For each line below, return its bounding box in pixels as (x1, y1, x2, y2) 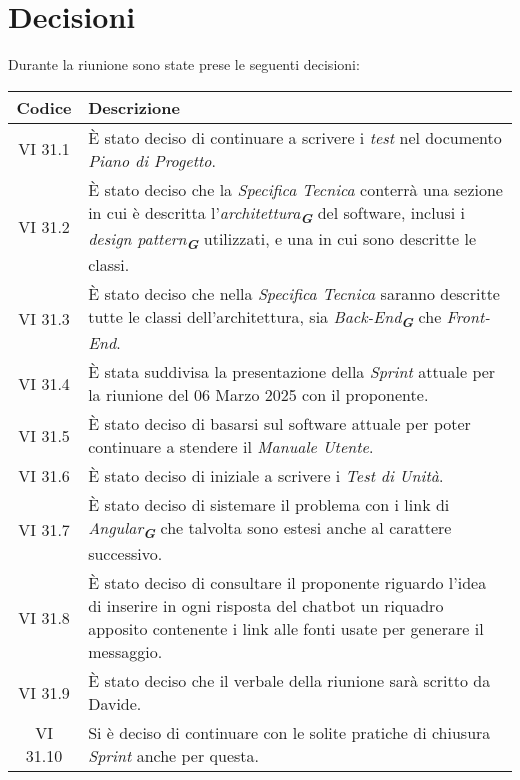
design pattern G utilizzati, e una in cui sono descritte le (88, 226, 476, 254)
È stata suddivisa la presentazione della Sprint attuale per (88, 360, 496, 384)
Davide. (88, 692, 142, 716)
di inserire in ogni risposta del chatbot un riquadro (88, 594, 444, 618)
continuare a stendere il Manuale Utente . (88, 435, 374, 459)
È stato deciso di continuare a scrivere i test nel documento (88, 125, 502, 149)
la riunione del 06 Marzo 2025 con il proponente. (88, 383, 429, 407)
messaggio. (88, 640, 163, 664)
